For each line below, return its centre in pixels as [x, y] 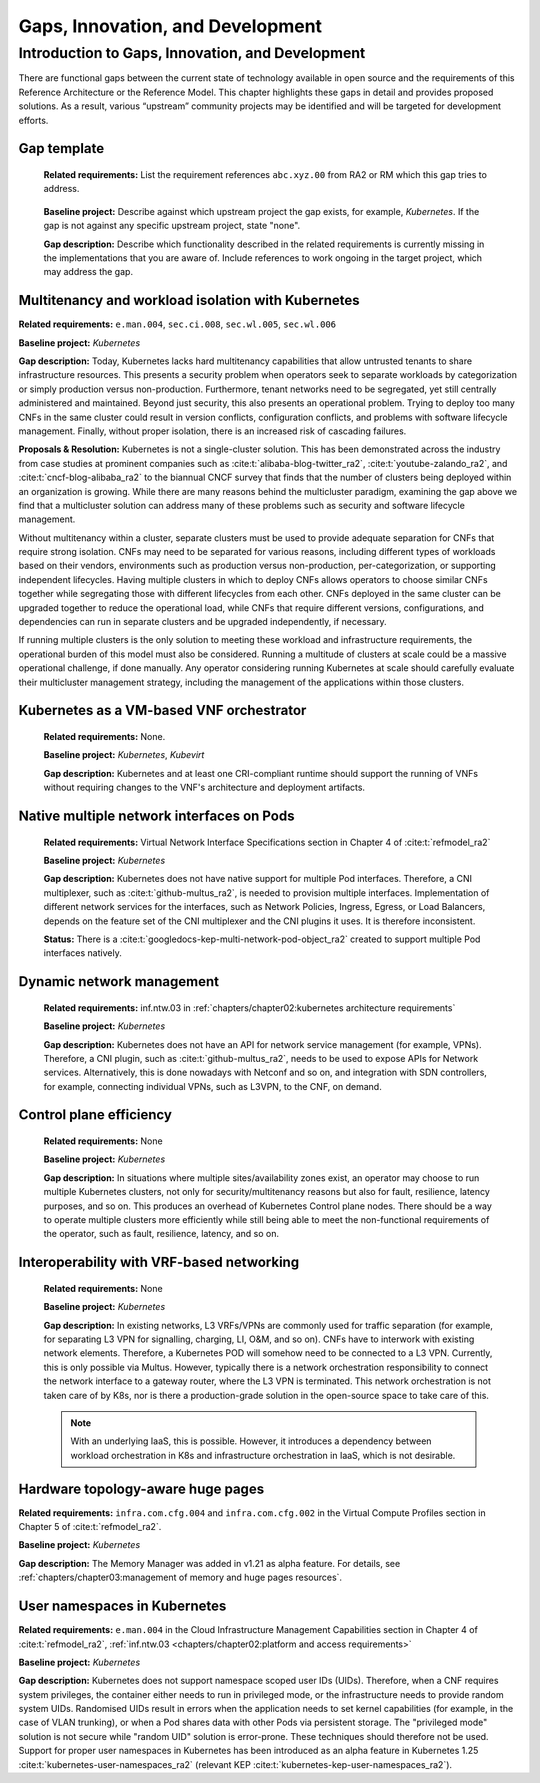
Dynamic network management [119, 981]
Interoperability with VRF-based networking [159, 1262]
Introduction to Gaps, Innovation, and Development [192, 53]
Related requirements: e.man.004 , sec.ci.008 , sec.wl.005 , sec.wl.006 [177, 324]
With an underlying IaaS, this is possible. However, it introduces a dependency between [251, 1441]
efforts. [33, 120]
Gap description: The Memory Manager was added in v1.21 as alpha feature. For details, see [209, 1563]
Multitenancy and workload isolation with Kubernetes [189, 300]
